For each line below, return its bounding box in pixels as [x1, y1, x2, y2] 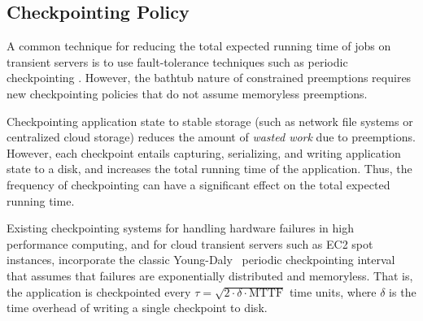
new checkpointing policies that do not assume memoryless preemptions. [7, 85, 368, 102]
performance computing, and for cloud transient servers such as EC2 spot [7, 235, 373, 252]
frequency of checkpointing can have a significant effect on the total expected [7, 176, 390, 193]
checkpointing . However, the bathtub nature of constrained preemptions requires [7, 69, 412, 86]
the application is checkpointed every [7, 283, 191, 300]
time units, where [289, 283, 377, 300]
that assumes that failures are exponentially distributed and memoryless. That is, [7, 267, 413, 284]
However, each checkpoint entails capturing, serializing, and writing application [7, 144, 401, 161]
